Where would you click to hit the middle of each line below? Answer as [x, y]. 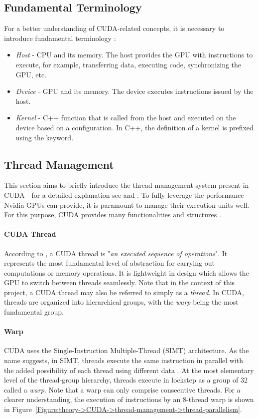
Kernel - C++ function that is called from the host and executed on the [126, 118]
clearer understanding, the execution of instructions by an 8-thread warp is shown [129, 399]
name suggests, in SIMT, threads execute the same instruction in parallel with [124, 360]
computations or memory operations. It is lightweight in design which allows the [127, 272]
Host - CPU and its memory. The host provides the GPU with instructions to [134, 55]
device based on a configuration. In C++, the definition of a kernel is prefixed [134, 127]
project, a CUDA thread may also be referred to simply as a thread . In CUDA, [124, 292]
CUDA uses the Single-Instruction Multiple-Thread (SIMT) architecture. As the [127, 350]
